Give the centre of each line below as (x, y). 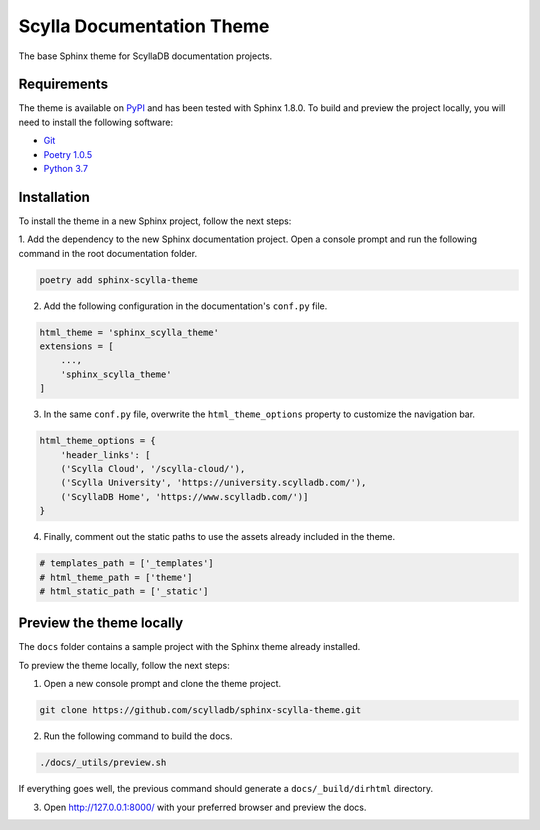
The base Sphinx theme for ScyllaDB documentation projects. (145, 56)
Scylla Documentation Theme (144, 26)
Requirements (63, 84)
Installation (54, 196)
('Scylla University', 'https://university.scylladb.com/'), (213, 483)
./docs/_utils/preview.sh (103, 763)
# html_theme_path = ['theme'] (116, 577)
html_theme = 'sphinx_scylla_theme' (129, 332)
